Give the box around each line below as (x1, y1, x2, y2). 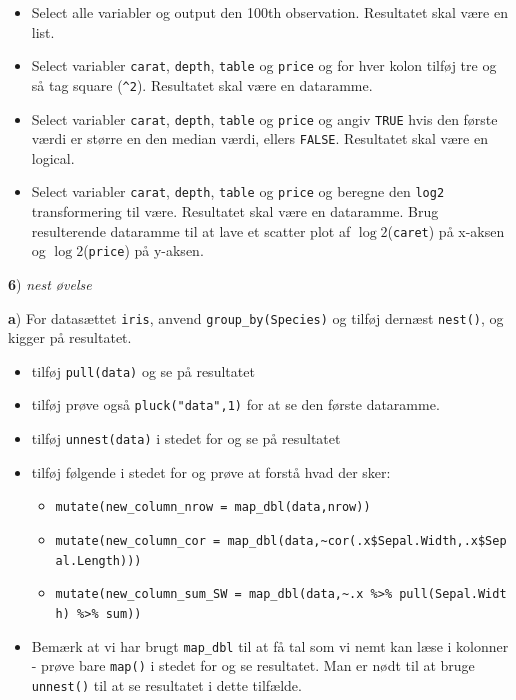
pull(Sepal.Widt (399, 587, 507, 602)
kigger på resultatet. (8, 327, 132, 348)
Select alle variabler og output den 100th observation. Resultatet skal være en (31, 2, 508, 22)
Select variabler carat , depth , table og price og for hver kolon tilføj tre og (31, 55, 497, 76)
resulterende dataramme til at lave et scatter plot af (31, 220, 351, 241)
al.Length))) (55, 553, 142, 568)
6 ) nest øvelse (8, 273, 92, 294)
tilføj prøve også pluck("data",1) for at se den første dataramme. (31, 394, 440, 415)
